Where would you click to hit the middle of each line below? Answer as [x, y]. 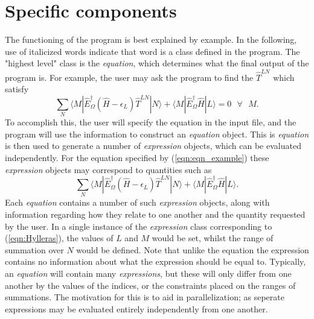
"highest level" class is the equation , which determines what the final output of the [157, 63]
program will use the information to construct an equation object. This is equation [157, 134]
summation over [34, 249]
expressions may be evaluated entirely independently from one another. [136, 308]
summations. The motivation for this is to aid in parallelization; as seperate [145, 297]
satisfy [17, 89]
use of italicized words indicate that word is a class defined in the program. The [152, 51]
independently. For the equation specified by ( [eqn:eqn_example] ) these [137, 157]
